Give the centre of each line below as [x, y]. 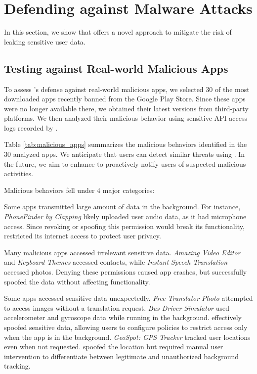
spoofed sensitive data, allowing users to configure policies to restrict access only [126, 327]
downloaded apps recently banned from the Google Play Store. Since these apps [125, 99]
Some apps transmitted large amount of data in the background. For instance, [122, 207]
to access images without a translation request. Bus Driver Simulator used [117, 307]
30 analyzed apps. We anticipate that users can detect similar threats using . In [125, 154]
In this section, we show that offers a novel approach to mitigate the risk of [118, 32]
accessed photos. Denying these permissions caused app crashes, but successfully [126, 272]
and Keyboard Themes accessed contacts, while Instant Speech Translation [116, 262]
